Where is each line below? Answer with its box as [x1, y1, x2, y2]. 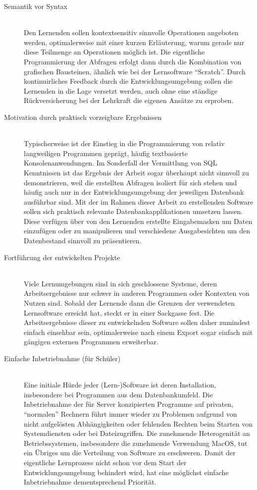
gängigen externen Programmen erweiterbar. [24, 336, 158, 347]
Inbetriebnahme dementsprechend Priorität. [24, 477, 156, 487]
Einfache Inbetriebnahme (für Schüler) [4, 353, 121, 363]
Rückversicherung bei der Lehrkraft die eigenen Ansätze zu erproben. [24, 95, 234, 106]
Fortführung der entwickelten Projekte [4, 252, 120, 262]
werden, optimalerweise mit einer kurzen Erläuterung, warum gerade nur [24, 37, 245, 47]
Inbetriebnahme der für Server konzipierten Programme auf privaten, [24, 399, 233, 409]
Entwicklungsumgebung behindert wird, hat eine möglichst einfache [24, 467, 229, 477]
